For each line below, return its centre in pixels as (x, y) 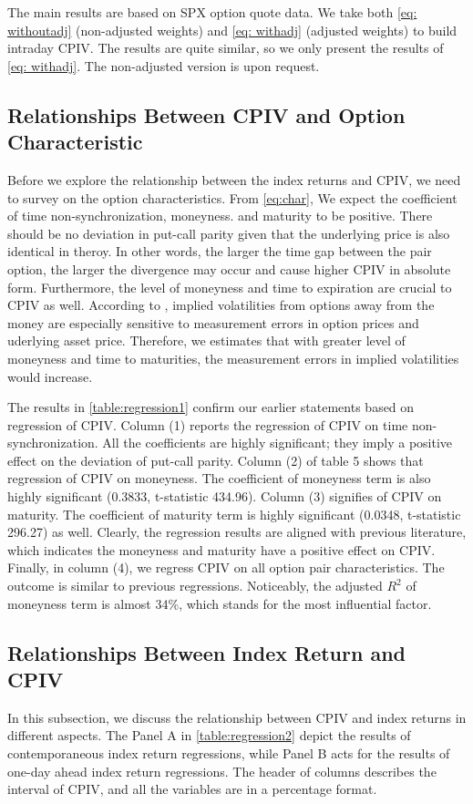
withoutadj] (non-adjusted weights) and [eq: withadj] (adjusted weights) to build (232, 30)
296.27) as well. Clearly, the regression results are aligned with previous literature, (237, 532)
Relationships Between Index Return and (207, 652)
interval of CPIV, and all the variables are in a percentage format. (192, 789)
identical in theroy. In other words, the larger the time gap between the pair (220, 251)
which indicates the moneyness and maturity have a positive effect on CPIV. (221, 549)
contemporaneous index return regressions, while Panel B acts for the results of (229, 753)
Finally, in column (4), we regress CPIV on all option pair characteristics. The (226, 567)
